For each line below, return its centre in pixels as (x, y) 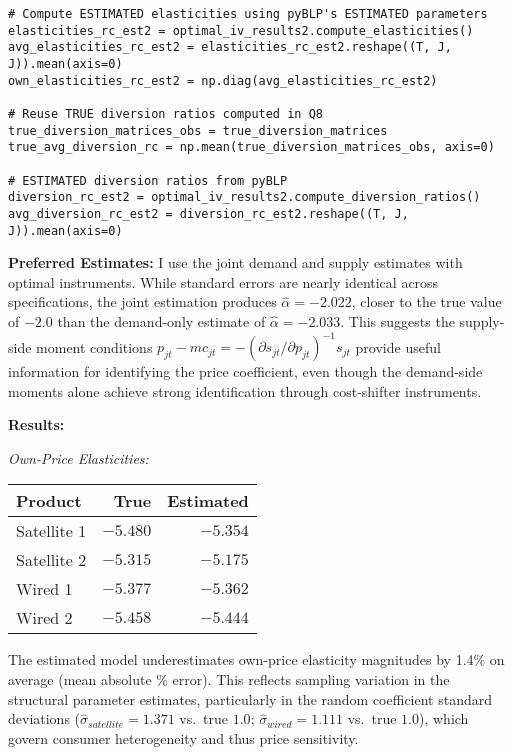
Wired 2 (44, 618)
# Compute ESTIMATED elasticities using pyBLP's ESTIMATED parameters (248, 14)
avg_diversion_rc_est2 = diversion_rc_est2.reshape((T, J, (208, 213)
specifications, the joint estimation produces (142, 301)
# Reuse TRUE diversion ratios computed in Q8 (165, 113)
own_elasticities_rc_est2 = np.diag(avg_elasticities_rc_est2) (223, 80)
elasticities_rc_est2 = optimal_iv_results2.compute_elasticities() (241, 30)
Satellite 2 (51, 560)
